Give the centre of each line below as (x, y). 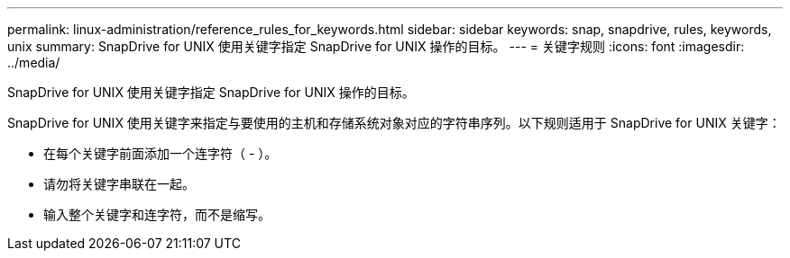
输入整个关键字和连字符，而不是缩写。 (157, 214)
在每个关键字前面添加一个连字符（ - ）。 (161, 153)
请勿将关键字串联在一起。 (119, 184)
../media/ (34, 62)
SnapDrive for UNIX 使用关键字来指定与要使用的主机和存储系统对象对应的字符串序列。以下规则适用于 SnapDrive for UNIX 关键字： (394, 123)
